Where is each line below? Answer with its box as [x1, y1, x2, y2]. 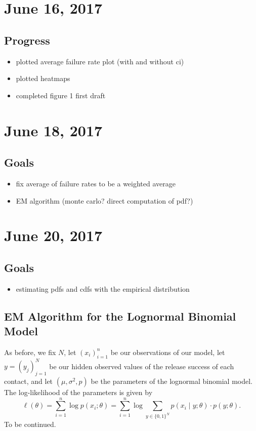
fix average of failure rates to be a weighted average [16, 178, 176, 188]
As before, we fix [4, 346, 56, 357]
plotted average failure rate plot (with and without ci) [16, 56, 184, 66]
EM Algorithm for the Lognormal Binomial [4, 308, 236, 324]
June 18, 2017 [4, 120, 103, 140]
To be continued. [4, 419, 56, 429]
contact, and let [4, 375, 53, 386]
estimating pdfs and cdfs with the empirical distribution [16, 283, 190, 294]
